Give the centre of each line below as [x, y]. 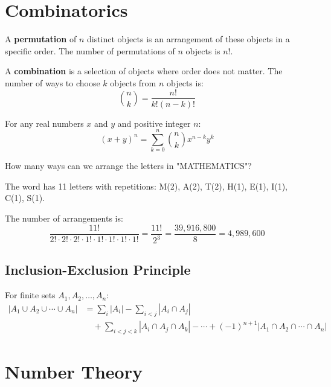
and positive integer [154, 123]
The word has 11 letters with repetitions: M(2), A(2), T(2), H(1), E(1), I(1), [146, 186]
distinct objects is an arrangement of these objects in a [188, 39]
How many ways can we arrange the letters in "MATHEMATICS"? [128, 166]
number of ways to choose [53, 82]
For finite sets [30, 295]
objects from [133, 82]
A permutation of [41, 39]
